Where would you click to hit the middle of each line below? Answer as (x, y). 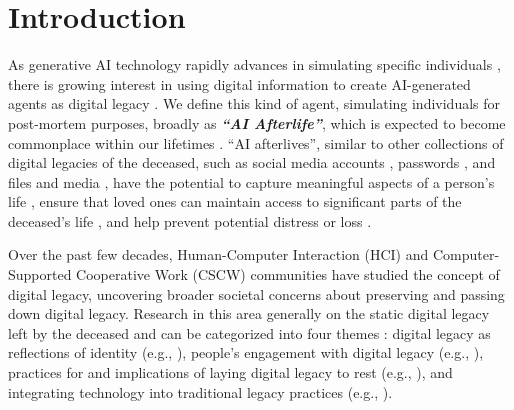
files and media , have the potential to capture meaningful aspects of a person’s (251, 181)
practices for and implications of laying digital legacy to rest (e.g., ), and (230, 372)
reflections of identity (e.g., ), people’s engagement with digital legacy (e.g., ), (246, 352)
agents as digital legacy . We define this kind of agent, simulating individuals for (254, 103)
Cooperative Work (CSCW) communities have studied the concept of (288, 274)
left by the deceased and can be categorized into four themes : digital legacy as (249, 332)
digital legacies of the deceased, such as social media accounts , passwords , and (252, 162)
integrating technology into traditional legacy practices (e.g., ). (200, 391)
